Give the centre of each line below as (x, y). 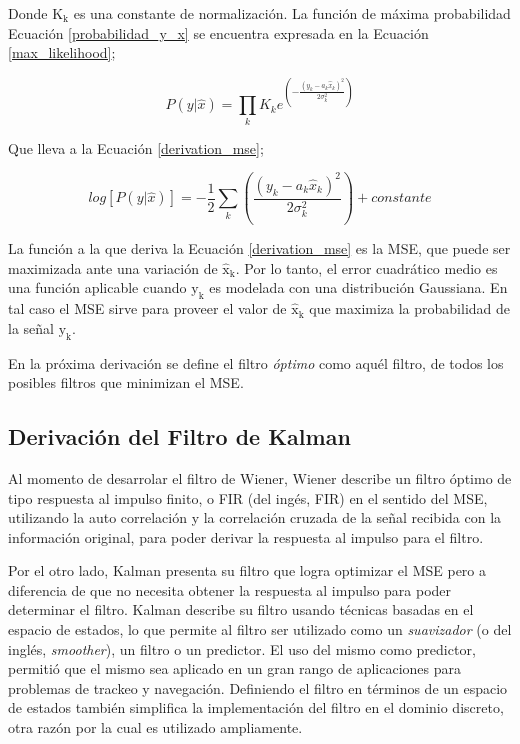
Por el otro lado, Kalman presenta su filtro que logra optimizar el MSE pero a (247, 570)
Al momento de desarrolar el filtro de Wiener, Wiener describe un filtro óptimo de (260, 477)
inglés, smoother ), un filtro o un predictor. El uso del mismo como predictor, (242, 648)
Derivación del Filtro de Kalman (179, 436)
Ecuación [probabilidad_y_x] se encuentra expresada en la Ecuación (218, 32)
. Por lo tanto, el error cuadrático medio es (366, 267)
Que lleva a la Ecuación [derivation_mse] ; (136, 147)
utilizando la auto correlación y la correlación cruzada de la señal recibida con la (255, 517)
